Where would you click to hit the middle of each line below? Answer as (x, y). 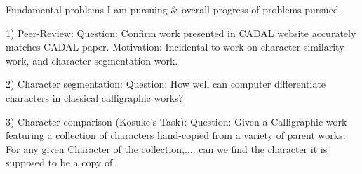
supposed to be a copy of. (61, 162)
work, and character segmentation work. (92, 60)
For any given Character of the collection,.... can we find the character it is (167, 148)
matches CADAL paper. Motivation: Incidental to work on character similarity (175, 47)
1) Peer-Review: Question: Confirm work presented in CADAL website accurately (181, 33)
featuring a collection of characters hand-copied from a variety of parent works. (176, 135)
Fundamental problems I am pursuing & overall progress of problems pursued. (174, 9)
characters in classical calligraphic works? (95, 97)
